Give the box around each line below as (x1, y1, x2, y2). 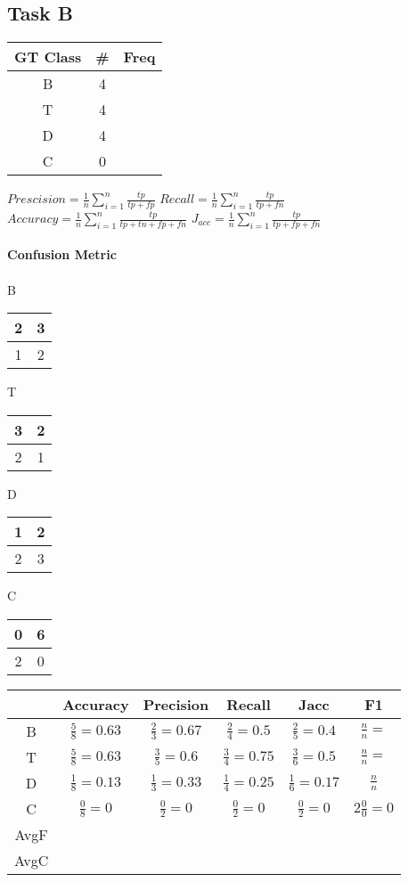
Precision (143, 694, 209, 715)
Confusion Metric (7, 245, 117, 264)
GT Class (14, 46, 82, 68)
